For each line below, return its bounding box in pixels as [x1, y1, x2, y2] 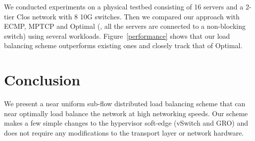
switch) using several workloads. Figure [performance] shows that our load [4, 30, 230, 41]
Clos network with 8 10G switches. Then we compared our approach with [16, 11, 240, 21]
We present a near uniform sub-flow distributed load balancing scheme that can [4, 98, 246, 109]
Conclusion [4, 70, 81, 90]
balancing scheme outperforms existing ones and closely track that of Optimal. [4, 40, 243, 51]
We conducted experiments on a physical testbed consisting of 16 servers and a [4, 1, 244, 11]
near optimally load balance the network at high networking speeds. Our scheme [4, 108, 248, 118]
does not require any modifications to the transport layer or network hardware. [4, 127, 244, 138]
